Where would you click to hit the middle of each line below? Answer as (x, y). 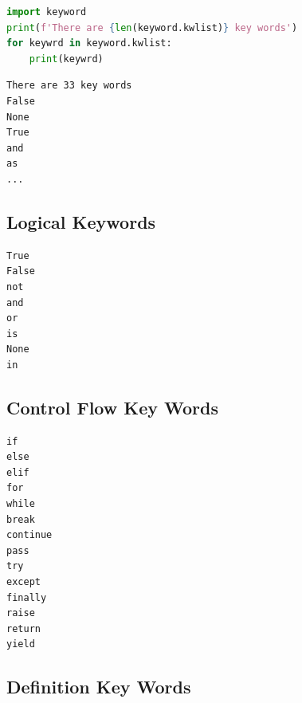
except (24, 582)
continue (29, 535)
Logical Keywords (81, 221)
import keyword (47, 12)
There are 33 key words (69, 86)
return (24, 628)
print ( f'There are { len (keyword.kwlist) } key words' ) (152, 27)
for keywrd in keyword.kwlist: (89, 43)
